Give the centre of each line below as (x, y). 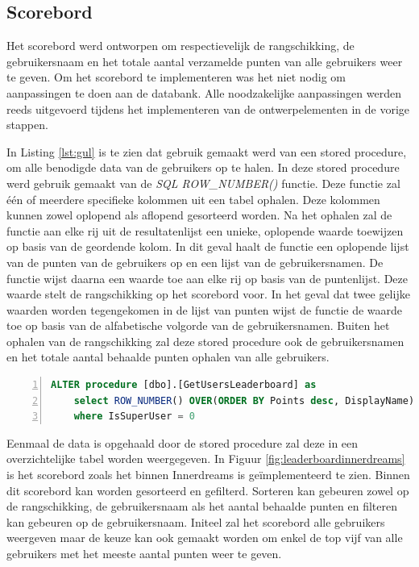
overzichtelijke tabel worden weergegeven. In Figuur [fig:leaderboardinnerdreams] (206, 459)
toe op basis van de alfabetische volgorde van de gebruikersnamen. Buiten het (198, 325)
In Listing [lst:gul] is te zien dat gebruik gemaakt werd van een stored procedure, (207, 151)
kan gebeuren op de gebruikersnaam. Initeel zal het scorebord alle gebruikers (196, 521)
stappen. (27, 125)
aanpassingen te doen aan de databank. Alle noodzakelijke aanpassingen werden (204, 92)
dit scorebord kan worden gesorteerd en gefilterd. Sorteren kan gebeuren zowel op (208, 490)
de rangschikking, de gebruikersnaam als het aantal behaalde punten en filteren (202, 506)
